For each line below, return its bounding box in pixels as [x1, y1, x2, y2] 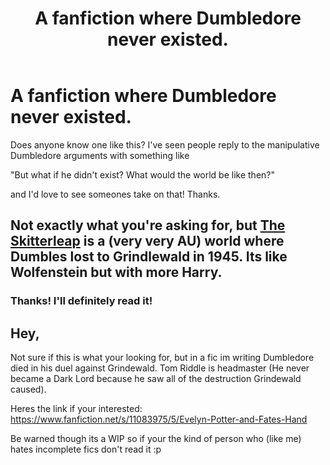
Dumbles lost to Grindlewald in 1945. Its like [10, 248, 288, 266]
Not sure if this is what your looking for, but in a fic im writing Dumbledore [10, 352, 315, 364]
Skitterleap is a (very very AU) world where [10, 233, 285, 250]
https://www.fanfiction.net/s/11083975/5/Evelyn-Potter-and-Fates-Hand [10, 413, 308, 426]
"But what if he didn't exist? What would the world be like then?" [10, 168, 276, 181]
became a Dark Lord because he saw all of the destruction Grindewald [10, 373, 302, 385]
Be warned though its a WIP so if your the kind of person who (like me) [10, 433, 302, 445]
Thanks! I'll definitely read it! [10, 294, 153, 308]
